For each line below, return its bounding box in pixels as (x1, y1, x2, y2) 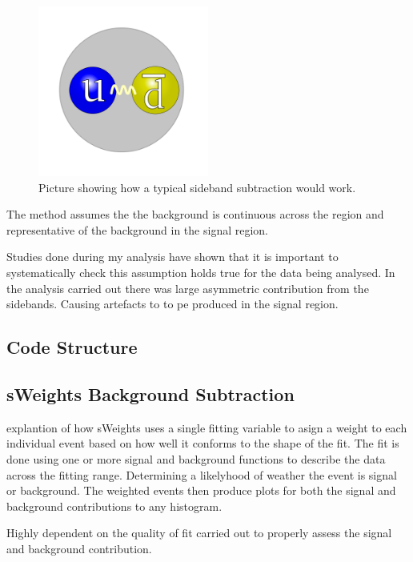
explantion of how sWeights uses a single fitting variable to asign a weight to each (6, 419, 407, 436)
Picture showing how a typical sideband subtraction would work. (38, 179, 356, 195)
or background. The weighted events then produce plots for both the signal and (6, 482, 396, 499)
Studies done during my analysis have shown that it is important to (6, 248, 339, 265)
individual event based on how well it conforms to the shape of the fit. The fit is (6, 435, 399, 452)
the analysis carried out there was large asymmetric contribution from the (6, 279, 369, 296)
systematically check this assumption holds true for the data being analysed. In (6, 263, 395, 280)
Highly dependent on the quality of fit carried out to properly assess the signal (6, 524, 392, 541)
